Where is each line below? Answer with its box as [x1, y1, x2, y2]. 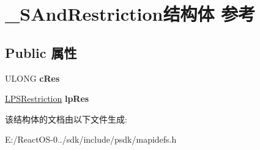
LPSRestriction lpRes [5, 92, 89, 105]
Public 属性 [5, 43, 77, 62]
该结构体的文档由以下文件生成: [5, 112, 127, 125]
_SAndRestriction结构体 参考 [5, 1, 256, 26]
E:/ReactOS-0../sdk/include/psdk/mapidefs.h [5, 133, 177, 146]
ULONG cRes [5, 71, 60, 84]
